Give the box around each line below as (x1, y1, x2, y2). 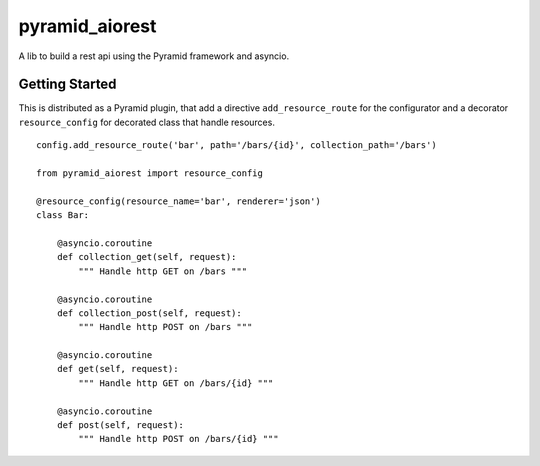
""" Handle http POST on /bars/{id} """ (78, 433, 279, 445)
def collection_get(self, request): (56, 251, 237, 263)
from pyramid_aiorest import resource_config (36, 168, 264, 179)
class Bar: (36, 210, 90, 221)
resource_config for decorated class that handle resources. (18, 116, 275, 128)
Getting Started (18, 76, 117, 93)
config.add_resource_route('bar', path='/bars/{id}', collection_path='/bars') (36, 140, 437, 151)
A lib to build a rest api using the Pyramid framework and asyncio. (18, 50, 290, 62)
